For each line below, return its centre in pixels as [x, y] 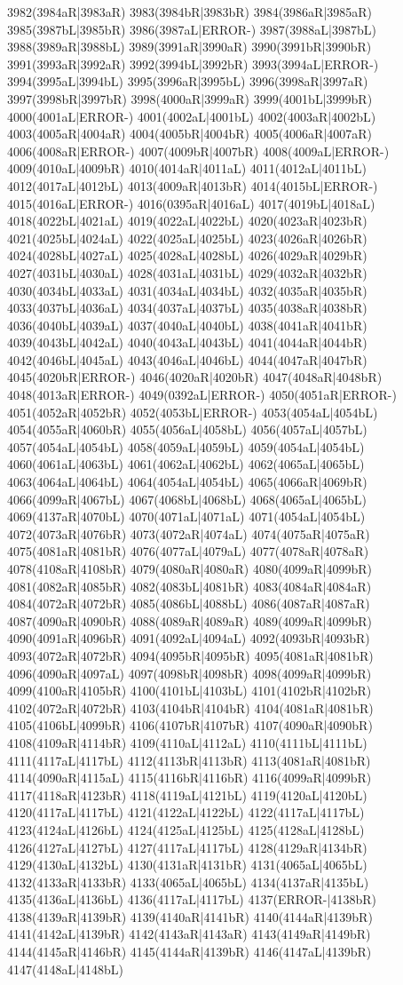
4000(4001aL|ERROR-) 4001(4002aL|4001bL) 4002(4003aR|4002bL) [192, 116]
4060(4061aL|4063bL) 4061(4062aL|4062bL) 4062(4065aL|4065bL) [186, 464]
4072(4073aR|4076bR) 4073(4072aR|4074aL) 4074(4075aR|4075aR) [189, 533]
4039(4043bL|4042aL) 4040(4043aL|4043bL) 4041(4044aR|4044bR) [187, 342]
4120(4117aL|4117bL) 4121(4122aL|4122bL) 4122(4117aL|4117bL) [186, 812]
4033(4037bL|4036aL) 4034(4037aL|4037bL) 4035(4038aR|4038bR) [187, 308]
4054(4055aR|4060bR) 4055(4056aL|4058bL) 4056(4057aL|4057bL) [187, 429]
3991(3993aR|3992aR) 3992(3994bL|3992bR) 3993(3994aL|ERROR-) [193, 64]
